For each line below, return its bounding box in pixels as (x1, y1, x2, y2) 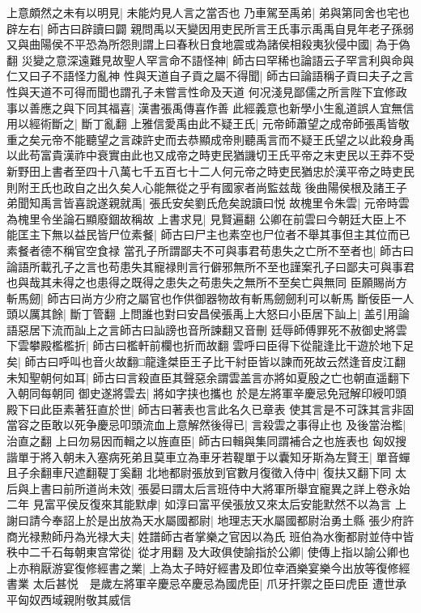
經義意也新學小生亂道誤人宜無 (244, 99, 403, 116)
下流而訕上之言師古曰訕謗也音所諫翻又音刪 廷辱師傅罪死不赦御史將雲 (40, 321, 407, 338)
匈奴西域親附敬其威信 (17, 590, 131, 607)
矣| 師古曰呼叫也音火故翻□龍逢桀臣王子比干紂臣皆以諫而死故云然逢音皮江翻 (6, 353, 406, 370)
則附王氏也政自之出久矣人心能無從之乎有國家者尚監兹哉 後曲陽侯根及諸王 (6, 178, 396, 195)
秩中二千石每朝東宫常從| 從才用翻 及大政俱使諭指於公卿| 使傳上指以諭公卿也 (6, 543, 410, 560)
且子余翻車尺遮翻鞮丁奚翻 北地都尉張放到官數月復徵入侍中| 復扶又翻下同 (6, 464, 392, 481)
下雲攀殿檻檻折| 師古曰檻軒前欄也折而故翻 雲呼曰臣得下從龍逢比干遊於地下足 (6, 337, 415, 354)
